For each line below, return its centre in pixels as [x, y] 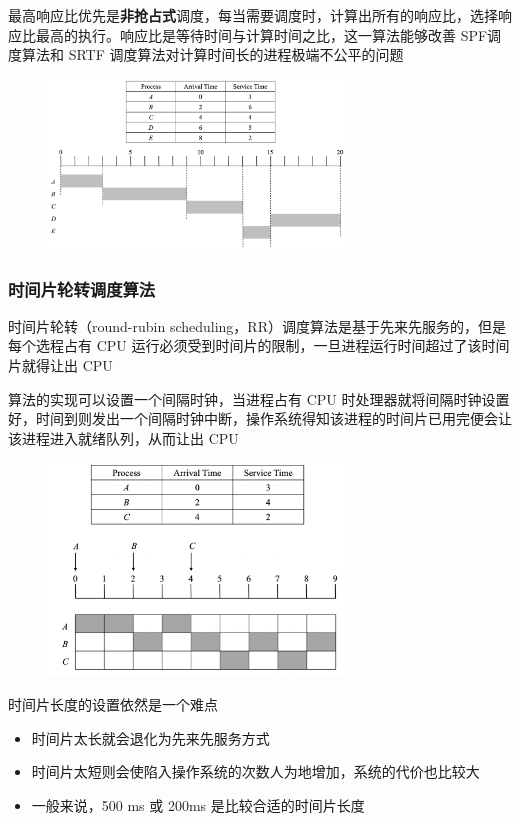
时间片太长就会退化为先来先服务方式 [150, 737]
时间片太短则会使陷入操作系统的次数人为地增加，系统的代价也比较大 [255, 771]
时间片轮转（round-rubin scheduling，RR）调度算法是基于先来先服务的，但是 [257, 325]
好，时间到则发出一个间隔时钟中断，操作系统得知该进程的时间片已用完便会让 [260, 418]
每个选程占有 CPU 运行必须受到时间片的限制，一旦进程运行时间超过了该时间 [259, 345]
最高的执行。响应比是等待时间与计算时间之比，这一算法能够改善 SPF [261, 34]
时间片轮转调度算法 [82, 288]
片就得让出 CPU [60, 365]
